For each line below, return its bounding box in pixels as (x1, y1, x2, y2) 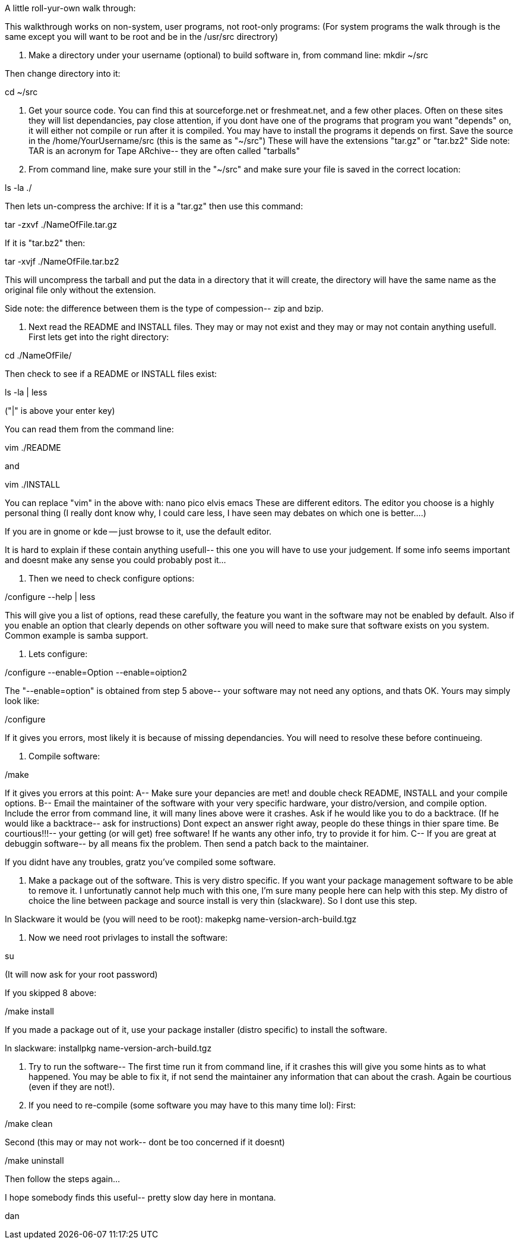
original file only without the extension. (5, 285, 156, 295)
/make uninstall (5, 1155, 64, 1166)
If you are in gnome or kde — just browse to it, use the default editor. (5, 526, 272, 536)
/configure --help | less (5, 592, 96, 602)
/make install (5, 1006, 54, 1016)
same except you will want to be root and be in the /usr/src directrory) (5, 32, 279, 42)
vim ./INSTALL (5, 479, 61, 489)
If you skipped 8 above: (5, 988, 97, 998)
